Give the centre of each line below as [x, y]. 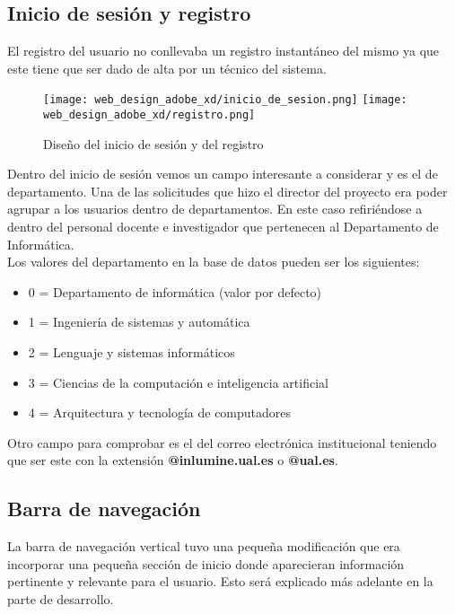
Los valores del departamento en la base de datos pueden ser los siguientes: [214, 262]
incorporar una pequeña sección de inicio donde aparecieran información [206, 563]
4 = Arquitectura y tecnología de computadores [160, 412]
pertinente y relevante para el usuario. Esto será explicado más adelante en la [220, 581]
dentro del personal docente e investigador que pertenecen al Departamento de [223, 227]
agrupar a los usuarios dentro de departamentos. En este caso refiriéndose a [215, 209]
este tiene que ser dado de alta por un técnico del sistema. [167, 68]
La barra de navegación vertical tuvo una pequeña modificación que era [204, 546]
